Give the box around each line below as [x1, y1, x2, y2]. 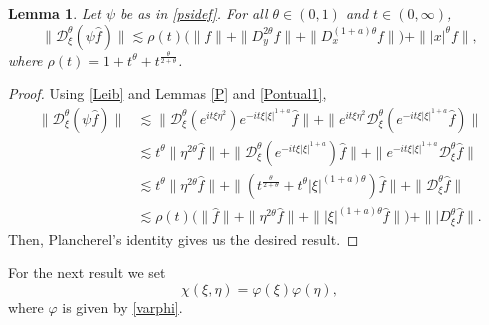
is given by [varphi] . [62, 296, 183, 317]
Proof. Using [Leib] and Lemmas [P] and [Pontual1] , [8, 83, 327, 104]
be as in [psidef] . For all [120, 3, 268, 23]
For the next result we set [8, 262, 166, 283]
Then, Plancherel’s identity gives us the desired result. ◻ [8, 228, 359, 249]
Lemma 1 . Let [8, 3, 101, 23]
